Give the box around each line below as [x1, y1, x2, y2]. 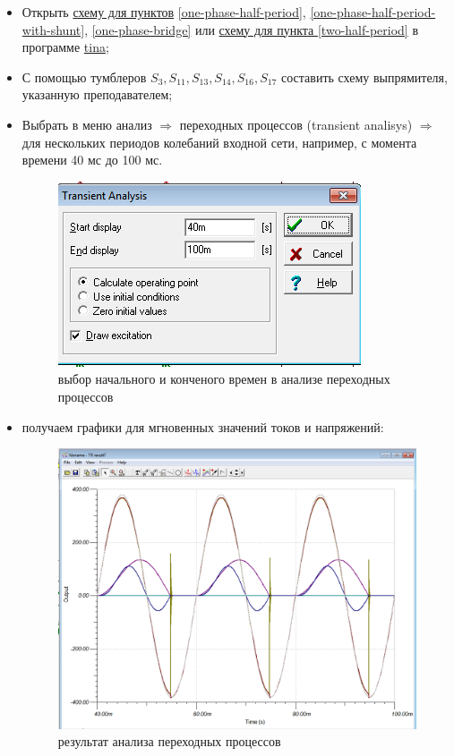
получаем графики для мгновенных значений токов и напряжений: [21, 417, 384, 436]
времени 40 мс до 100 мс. [21, 150, 163, 169]
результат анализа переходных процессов [57, 732, 281, 751]
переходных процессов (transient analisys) [179, 115, 413, 133]
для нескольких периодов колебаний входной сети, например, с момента [21, 132, 417, 151]
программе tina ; [21, 38, 109, 56]
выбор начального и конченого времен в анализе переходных [57, 370, 390, 388]
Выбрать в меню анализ [21, 115, 152, 133]
